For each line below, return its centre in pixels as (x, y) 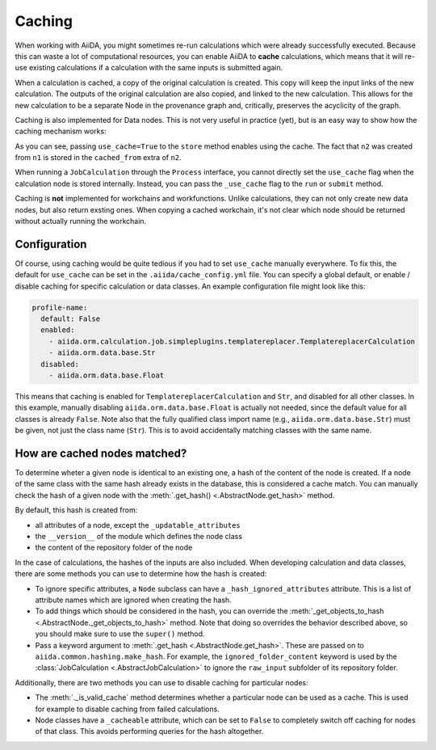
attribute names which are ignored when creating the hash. (133, 600)
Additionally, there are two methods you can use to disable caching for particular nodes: (161, 682)
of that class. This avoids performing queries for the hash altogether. (149, 731)
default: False (71, 319)
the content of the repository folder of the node (114, 548)
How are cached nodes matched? (101, 453)
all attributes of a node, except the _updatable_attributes (138, 525)
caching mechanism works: (61, 131)
